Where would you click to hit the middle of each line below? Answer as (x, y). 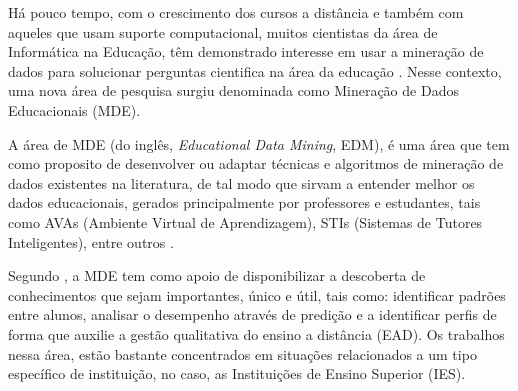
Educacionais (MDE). (74, 109)
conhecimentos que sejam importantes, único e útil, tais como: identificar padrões (257, 294)
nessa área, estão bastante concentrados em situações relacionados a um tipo (242, 353)
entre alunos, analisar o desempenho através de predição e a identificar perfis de (252, 314)
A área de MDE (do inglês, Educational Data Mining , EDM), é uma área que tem (259, 143)
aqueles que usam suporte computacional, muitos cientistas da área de (223, 31)
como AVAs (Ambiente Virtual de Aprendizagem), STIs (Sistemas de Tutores (245, 221)
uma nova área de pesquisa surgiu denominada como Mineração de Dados (233, 90)
